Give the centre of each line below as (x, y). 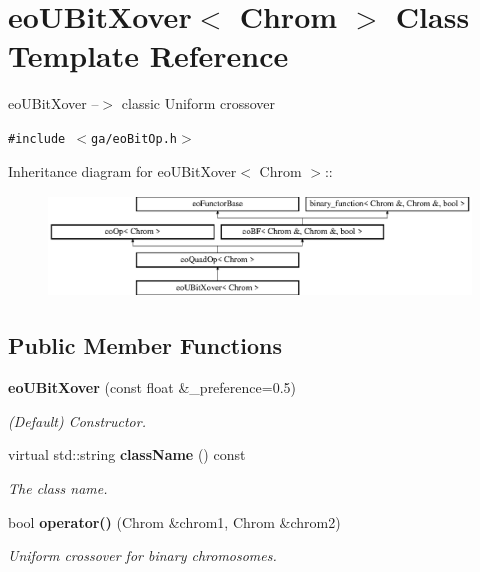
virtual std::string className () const (127, 454)
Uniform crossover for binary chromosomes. (142, 555)
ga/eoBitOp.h (134, 138)
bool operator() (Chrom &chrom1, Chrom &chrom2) (174, 521)
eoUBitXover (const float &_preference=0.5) (152, 387)
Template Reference (148, 55)
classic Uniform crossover (198, 103)
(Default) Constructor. (77, 420)
